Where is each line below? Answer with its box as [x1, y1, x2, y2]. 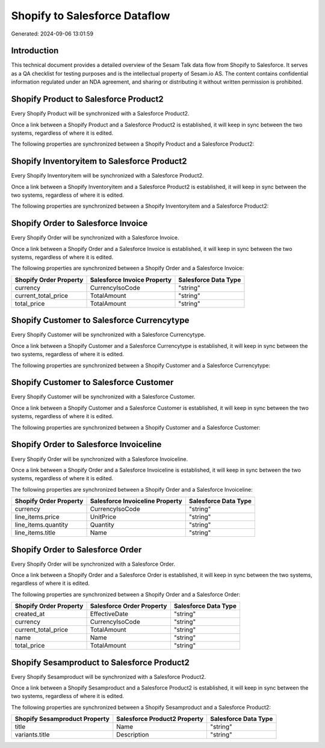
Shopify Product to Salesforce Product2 [11, 94, 164, 105]
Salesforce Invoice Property [90, 276, 172, 284]
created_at [14, 610, 45, 618]
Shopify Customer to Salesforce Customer [11, 377, 174, 388]
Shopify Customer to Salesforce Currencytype [11, 315, 190, 326]
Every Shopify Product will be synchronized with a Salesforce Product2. [11, 110, 190, 117]
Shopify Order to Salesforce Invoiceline [11, 439, 162, 450]
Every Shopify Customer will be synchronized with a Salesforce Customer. [11, 393, 196, 400]
